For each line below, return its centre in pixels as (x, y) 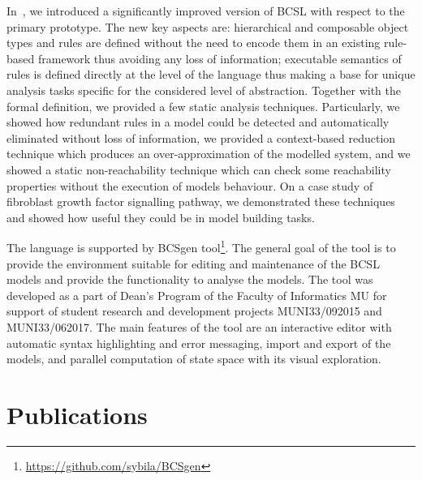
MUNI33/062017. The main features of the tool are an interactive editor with (199, 326)
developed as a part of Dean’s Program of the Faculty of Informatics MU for (197, 295)
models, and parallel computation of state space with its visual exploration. (194, 359)
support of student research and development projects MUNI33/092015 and (194, 311)
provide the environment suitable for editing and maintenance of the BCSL (193, 263)
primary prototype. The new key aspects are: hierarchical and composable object (208, 26)
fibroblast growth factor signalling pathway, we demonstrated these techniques (201, 201)
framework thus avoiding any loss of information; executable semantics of (220, 58)
